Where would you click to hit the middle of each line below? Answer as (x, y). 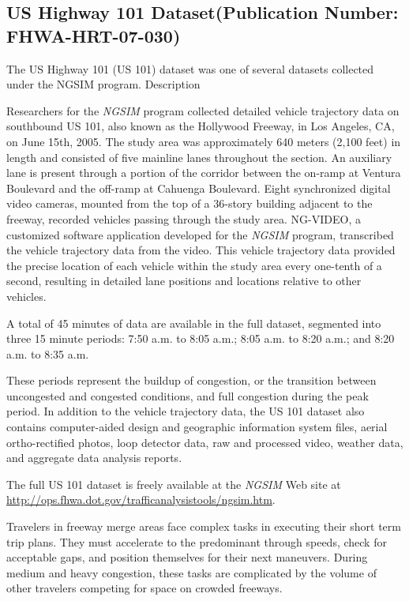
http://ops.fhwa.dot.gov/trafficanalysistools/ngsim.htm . (141, 500)
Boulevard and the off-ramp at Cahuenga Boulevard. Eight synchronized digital (199, 188)
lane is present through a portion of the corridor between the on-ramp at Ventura (204, 173)
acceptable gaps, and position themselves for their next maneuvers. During (187, 557)
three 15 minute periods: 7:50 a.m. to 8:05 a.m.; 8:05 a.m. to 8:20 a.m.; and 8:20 (201, 338)
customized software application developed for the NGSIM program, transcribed (200, 234)
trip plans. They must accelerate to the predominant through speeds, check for (197, 541)
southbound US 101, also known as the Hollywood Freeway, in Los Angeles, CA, (201, 126)
